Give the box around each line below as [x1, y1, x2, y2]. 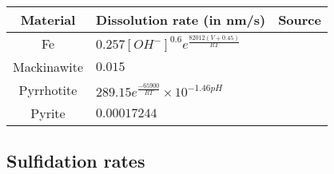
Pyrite [30, 104, 66, 122]
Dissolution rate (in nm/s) [96, 10, 266, 29]
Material [20, 10, 76, 29]
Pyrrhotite [18, 81, 78, 99]
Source [278, 10, 321, 29]
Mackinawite [13, 57, 84, 76]
